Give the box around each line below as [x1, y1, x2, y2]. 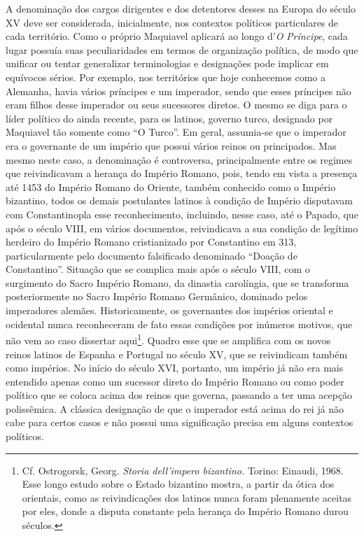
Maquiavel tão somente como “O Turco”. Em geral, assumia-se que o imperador [6, 125, 346, 139]
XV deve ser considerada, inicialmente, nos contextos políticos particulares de [6, 15, 339, 29]
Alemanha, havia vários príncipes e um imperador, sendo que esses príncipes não [6, 83, 351, 98]
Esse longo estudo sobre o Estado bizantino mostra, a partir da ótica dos [22, 477, 335, 491]
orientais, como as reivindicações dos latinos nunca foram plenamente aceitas [22, 490, 352, 505]
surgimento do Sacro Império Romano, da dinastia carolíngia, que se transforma [6, 275, 349, 290]
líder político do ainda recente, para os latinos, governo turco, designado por [6, 111, 333, 125]
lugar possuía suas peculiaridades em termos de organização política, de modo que [6, 42, 358, 57]
